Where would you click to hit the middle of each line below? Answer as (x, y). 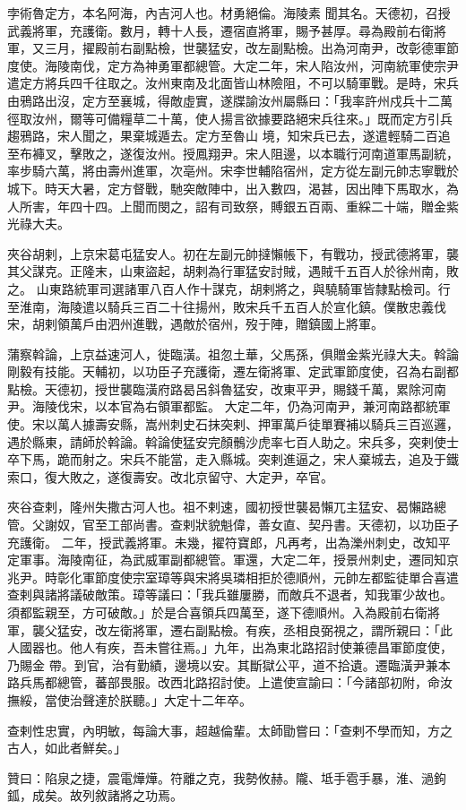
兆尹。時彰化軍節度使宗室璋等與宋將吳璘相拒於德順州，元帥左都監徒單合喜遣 (233, 577)
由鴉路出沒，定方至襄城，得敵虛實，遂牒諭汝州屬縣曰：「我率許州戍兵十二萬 (230, 100)
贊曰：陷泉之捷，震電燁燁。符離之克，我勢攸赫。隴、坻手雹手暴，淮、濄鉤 (227, 777)
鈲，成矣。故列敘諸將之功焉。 (95, 795)
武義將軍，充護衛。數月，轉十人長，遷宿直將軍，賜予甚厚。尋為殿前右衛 (220, 30)
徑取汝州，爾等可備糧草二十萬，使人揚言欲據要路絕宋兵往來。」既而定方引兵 (230, 118)
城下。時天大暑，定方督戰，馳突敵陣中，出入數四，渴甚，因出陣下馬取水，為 (233, 188)
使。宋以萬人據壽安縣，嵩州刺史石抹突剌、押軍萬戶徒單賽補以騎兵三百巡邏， (233, 424)
